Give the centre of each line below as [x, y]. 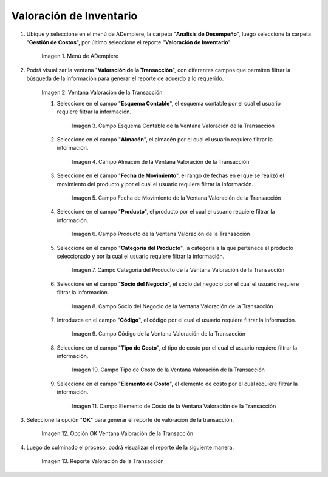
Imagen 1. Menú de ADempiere [80, 56]
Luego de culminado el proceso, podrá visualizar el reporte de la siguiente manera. [130, 447]
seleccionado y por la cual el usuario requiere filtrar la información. [141, 256]
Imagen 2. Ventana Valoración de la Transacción [102, 92]
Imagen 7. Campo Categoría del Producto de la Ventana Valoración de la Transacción [178, 270]
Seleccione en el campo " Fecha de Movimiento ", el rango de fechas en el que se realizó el [171, 175]
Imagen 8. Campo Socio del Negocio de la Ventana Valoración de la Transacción [173, 306]
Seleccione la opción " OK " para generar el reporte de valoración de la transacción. [130, 420]
